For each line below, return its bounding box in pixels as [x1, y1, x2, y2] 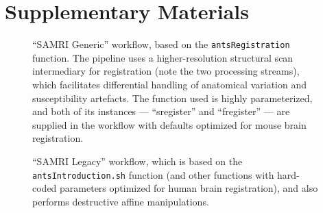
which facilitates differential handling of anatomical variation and [32, 77, 307, 91]
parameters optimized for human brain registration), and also [60, 181, 318, 195]
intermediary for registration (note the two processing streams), [32, 64, 300, 78]
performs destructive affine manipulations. [32, 194, 209, 208]
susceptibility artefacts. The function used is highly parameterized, [32, 90, 313, 105]
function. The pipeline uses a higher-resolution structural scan [32, 50, 294, 64]
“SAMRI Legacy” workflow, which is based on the [32, 153, 243, 168]
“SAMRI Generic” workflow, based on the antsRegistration [32, 37, 290, 51]
